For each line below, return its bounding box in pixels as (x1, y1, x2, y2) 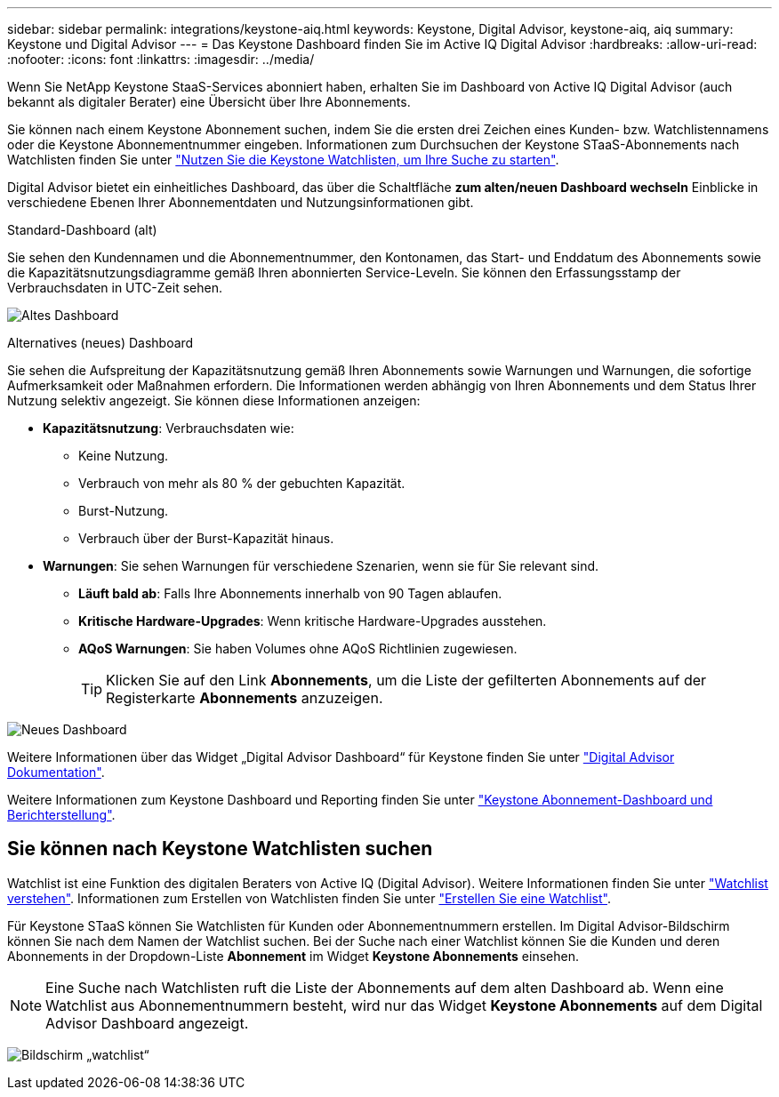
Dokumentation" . (7, 765, 105, 780)
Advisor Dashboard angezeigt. (45, 1013, 249, 1032)
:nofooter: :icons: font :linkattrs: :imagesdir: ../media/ (7, 52, 315, 67)
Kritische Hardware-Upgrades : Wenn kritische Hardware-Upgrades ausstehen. (78, 613, 547, 629)
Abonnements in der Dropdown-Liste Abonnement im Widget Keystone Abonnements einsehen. (7, 948, 579, 964)
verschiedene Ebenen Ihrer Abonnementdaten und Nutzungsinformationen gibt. (7, 195, 474, 210)
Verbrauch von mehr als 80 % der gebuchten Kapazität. (78, 476, 406, 491)
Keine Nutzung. (78, 448, 169, 463)
